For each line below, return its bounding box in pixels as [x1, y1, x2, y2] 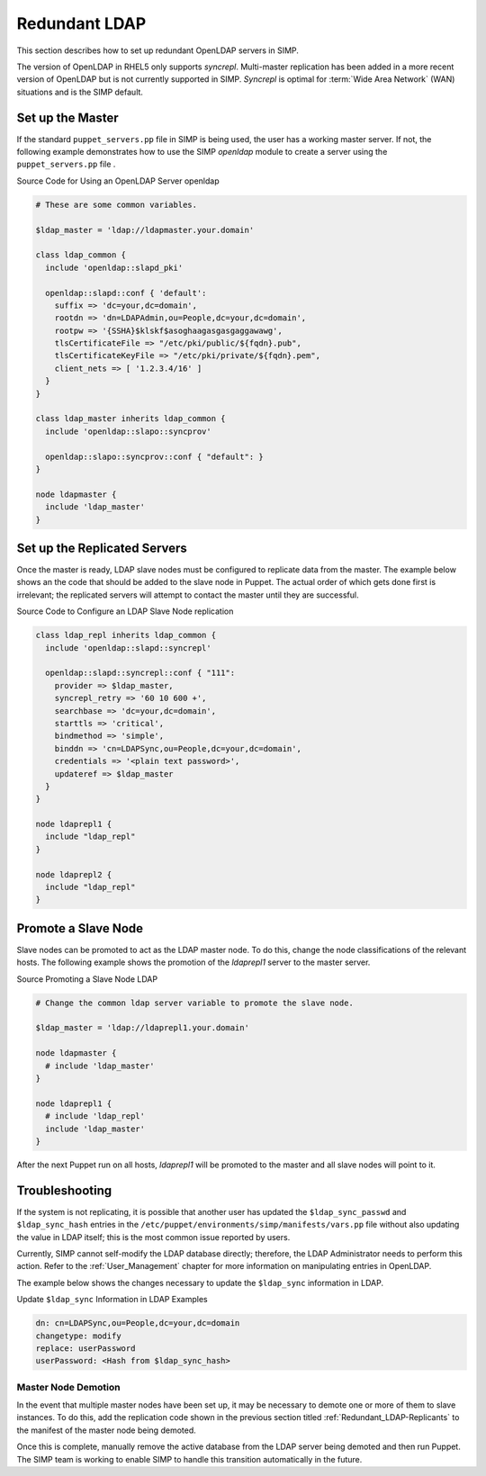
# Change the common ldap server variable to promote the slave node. [35, 997, 355, 1008]
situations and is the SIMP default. [16, 86, 144, 97]
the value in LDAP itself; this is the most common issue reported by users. [16, 1231, 291, 1242]
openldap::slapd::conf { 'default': [45, 288, 207, 298]
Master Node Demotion [16, 1381, 121, 1393]
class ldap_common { [35, 250, 126, 260]
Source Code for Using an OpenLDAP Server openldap [16, 175, 220, 186]
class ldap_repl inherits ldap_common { [35, 630, 216, 641]
